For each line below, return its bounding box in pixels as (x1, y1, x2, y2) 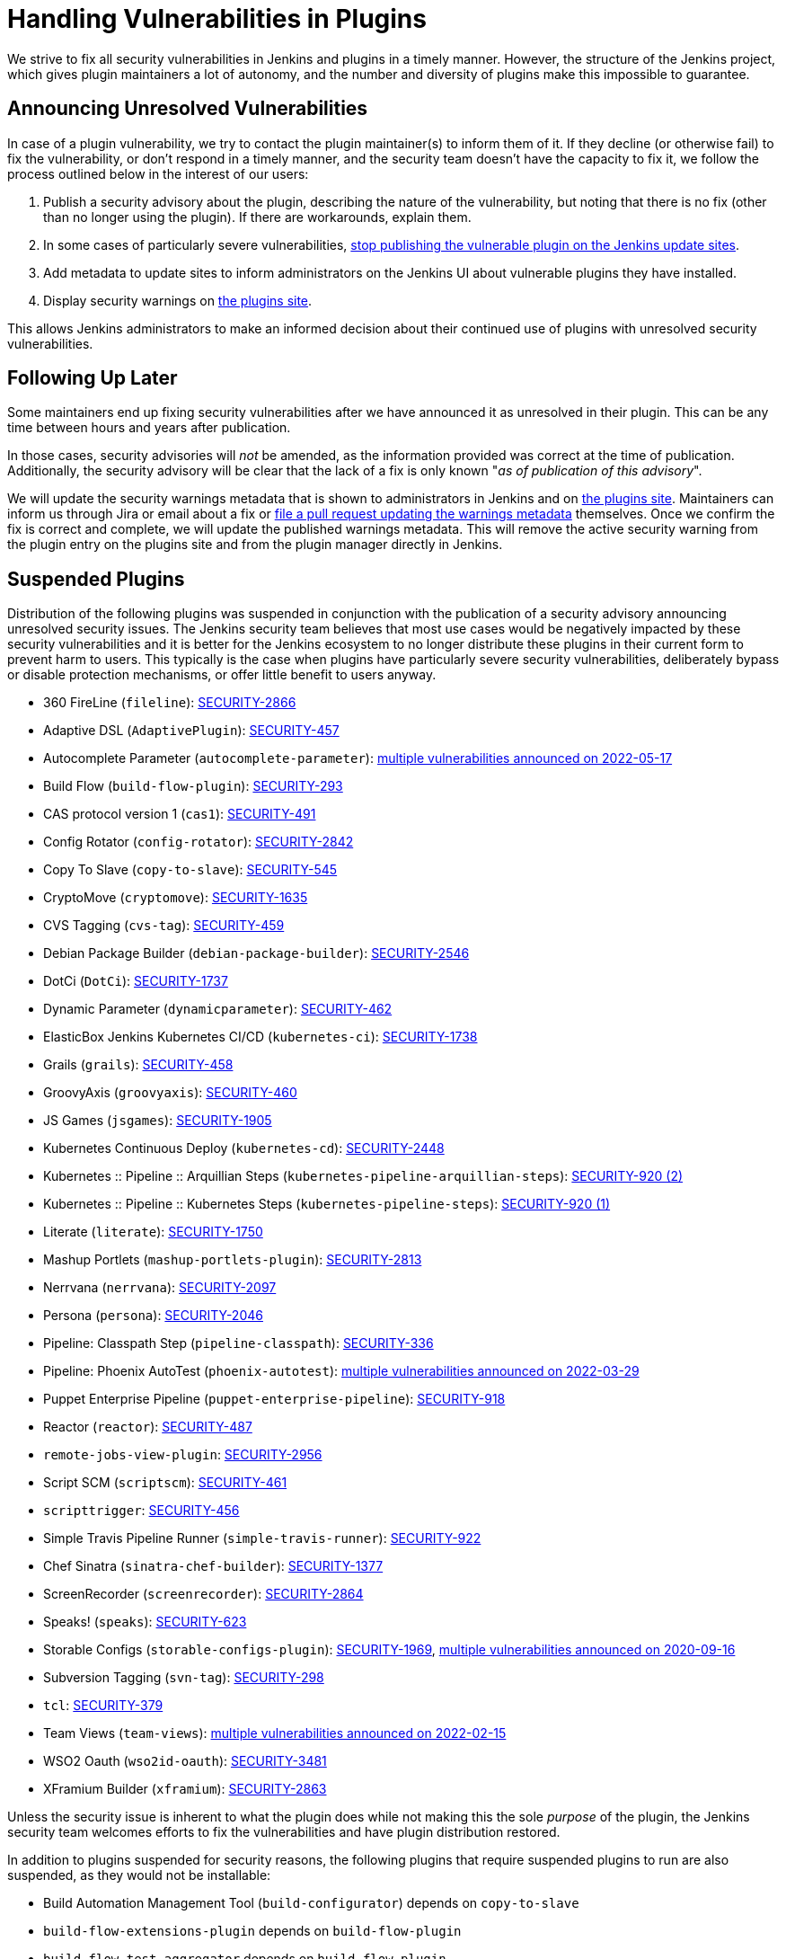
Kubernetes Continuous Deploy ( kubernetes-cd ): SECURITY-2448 (43, 1140, 445, 1157)
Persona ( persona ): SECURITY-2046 (43, 1307, 263, 1324)
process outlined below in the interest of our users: (7, 165, 309, 182)
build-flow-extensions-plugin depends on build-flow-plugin (43, 1923, 462, 1939)
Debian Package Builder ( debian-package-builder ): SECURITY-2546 (43, 945, 470, 962)
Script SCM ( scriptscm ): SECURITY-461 (43, 1475, 287, 1491)
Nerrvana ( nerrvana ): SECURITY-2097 (43, 1280, 277, 1296)
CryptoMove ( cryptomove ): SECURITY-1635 (43, 890, 308, 906)
